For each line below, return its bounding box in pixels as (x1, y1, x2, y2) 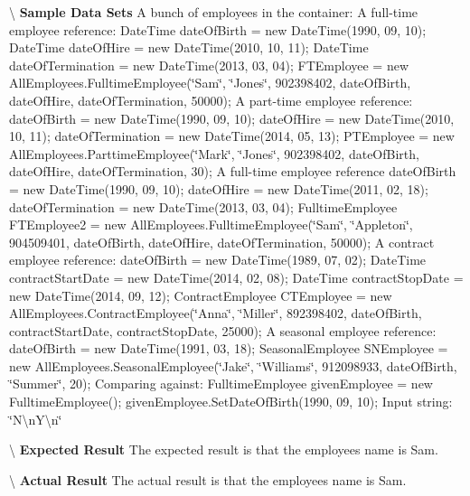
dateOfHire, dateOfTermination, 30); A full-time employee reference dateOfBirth (9, 162, 456, 181)
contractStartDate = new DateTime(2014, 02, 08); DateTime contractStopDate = (9, 267, 464, 286)
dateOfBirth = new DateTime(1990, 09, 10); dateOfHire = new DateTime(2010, (9, 108, 455, 127)
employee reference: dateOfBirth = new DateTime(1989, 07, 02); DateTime (9, 250, 427, 269)
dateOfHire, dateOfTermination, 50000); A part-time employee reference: (9, 90, 413, 109)
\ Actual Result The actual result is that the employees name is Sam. (9, 470, 407, 489)
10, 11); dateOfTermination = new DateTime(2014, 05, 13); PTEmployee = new (9, 126, 455, 145)
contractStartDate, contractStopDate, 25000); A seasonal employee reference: (9, 321, 437, 340)
